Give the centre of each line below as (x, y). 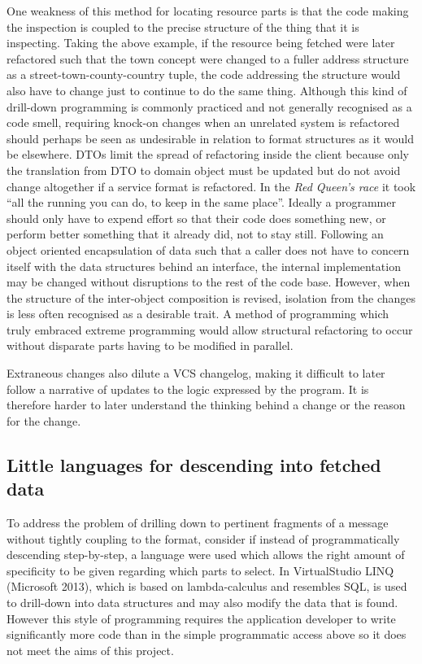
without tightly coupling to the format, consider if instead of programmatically (203, 538)
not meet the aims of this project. (90, 650)
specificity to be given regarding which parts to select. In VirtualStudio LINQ (200, 570)
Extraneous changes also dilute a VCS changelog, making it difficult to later (196, 373)
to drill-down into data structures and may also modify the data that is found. (202, 602)
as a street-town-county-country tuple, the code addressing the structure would (204, 74)
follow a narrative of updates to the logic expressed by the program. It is (188, 389)
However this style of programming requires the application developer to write (201, 618)
